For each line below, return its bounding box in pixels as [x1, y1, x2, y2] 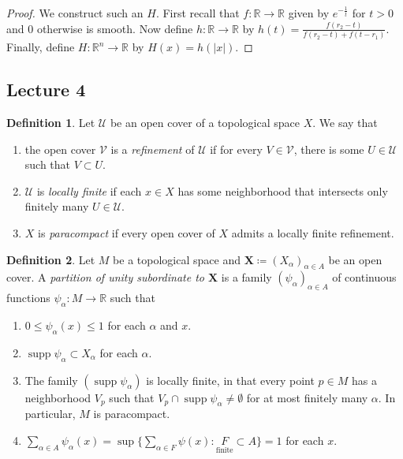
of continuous [332, 269, 397, 285]
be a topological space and [113, 251, 241, 267]
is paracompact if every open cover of [38, 224, 215, 241]
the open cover [24, 140, 96, 157]
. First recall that [155, 5, 240, 21]
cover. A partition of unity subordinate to [6, 269, 204, 285]
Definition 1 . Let [6, 114, 95, 131]
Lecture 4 [6, 77, 86, 102]
